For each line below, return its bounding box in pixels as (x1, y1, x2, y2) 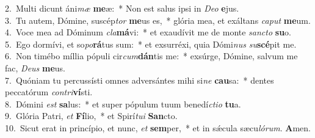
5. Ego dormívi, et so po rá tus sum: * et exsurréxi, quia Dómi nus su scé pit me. (5, 37, 297, 50)
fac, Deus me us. (5, 61, 65, 74)
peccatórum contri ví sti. (5, 85, 93, 98)
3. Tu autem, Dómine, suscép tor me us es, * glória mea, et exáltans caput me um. (5, 13, 311, 26)
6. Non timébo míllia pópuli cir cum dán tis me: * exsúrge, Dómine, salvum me (5, 49, 298, 62)
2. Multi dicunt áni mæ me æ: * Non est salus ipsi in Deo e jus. (5, 2, 239, 14)
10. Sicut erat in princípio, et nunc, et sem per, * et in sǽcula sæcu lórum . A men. (5, 121, 311, 134)
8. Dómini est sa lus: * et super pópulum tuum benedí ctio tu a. (5, 97, 241, 110)
